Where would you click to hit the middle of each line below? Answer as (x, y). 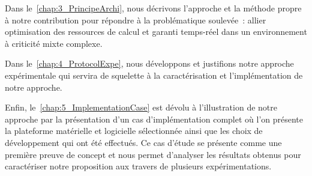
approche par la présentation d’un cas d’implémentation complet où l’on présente (154, 119)
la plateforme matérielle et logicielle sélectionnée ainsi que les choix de (134, 131)
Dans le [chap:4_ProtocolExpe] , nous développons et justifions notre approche (149, 63)
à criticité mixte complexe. (54, 43)
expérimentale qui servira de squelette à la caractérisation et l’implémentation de (154, 75)
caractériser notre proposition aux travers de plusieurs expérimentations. (138, 166)
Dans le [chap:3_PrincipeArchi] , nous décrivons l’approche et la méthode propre (153, 8)
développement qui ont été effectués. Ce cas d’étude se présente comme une (143, 142)
